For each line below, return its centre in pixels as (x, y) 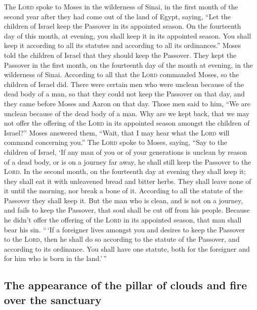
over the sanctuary (53, 299)
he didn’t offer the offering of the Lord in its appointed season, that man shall (123, 220)
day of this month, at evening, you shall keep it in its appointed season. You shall (128, 35)
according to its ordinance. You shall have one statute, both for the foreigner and (127, 248)
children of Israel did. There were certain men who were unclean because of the (124, 84)
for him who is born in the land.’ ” (55, 258)
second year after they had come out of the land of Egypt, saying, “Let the (117, 16)
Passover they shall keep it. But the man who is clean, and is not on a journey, (124, 200)
